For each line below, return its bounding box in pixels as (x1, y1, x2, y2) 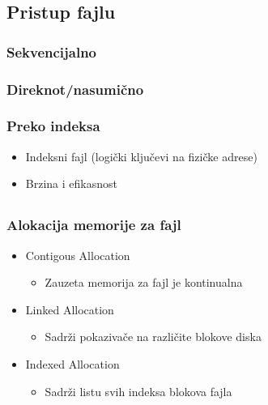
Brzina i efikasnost (25, 175, 117, 192)
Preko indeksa (6, 116, 100, 136)
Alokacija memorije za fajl (6, 215, 181, 235)
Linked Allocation (25, 301, 114, 318)
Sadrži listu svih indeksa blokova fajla (45, 382, 232, 399)
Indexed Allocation (25, 355, 120, 372)
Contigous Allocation (25, 246, 130, 263)
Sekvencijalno (6, 41, 97, 62)
